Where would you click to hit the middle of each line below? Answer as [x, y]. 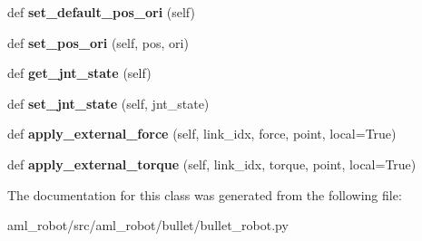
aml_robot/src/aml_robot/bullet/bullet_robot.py [148, 225]
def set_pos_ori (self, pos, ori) [98, 42]
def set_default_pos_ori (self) [101, 12]
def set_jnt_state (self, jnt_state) [108, 103]
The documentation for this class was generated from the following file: [205, 194]
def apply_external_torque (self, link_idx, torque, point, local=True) [212, 164]
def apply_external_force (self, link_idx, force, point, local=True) [202, 134]
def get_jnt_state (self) [79, 73]
